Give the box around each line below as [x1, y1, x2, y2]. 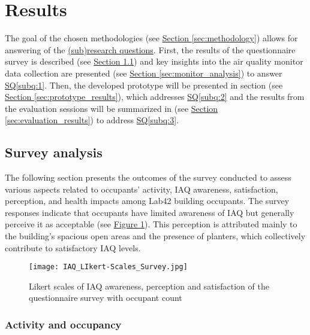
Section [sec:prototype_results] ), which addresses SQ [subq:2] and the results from [5, 90, 305, 103]
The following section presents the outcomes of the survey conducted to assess [5, 171, 291, 184]
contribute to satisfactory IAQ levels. [5, 241, 141, 254]
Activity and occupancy [5, 317, 122, 331]
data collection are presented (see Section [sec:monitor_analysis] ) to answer [5, 66, 282, 79]
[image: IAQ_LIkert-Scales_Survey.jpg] [29, 263, 188, 272]
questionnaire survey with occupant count [29, 291, 182, 304]
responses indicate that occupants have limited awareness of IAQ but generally [5, 206, 294, 218]
